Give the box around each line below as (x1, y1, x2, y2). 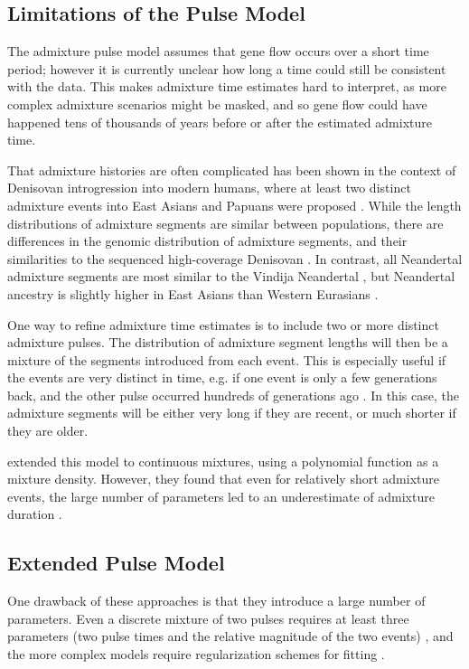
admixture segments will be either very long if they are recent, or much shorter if (7, 403, 456, 422)
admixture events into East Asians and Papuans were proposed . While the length (7, 195, 462, 214)
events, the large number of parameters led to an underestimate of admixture (7, 486, 435, 505)
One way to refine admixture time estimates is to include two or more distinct (7, 315, 439, 334)
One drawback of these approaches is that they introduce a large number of (7, 591, 426, 610)
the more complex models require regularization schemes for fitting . (7, 645, 385, 664)
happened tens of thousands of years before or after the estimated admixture (7, 112, 432, 131)
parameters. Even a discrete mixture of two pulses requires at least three (7, 608, 409, 627)
